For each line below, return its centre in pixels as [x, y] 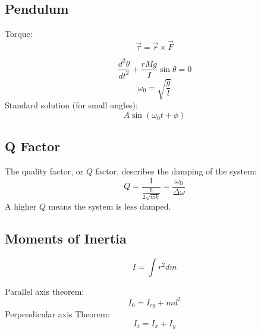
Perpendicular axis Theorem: [57, 314]
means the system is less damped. [110, 206]
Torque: [19, 34]
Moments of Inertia [66, 238]
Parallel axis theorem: [45, 291]
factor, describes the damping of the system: [176, 171]
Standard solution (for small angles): [71, 105]
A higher [21, 206]
